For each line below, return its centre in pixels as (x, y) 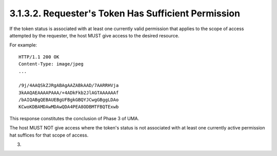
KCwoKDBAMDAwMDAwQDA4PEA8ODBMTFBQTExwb (69, 107)
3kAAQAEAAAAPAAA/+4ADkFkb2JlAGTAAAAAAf (69, 93)
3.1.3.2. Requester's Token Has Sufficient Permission (125, 13)
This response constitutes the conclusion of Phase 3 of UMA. (74, 118)
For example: (23, 45)
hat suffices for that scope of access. (49, 135)
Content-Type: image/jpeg (51, 64)
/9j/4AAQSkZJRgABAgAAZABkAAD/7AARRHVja (69, 85)
